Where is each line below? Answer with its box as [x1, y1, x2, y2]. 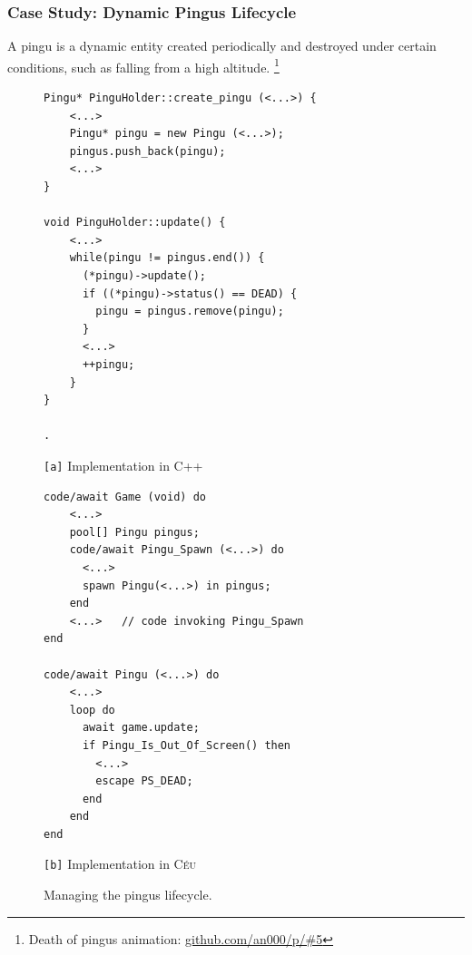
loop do [69, 703, 115, 716]
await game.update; [82, 721, 200, 735]
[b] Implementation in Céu [44, 854, 197, 873]
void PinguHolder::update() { [44, 216, 226, 229]
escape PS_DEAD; [95, 775, 193, 788]
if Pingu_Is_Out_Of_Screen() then [82, 738, 291, 752]
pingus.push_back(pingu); [69, 144, 226, 158]
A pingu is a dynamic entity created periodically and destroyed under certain [7, 36, 437, 55]
